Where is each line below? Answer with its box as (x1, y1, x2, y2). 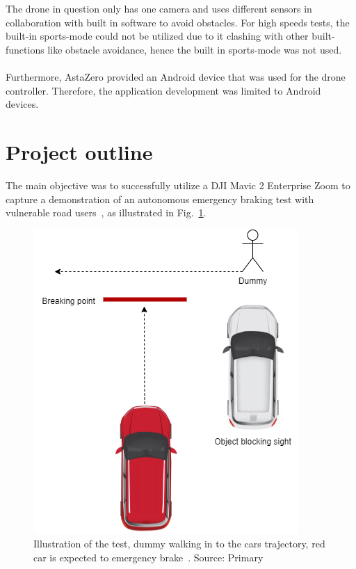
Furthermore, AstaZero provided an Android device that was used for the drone (6, 70, 346, 84)
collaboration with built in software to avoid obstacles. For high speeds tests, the (6, 15, 350, 29)
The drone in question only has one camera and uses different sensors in (6, 1, 312, 16)
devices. (6, 97, 39, 111)
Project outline (6, 138, 153, 166)
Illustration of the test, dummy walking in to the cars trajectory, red (33, 536, 325, 551)
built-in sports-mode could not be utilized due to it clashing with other (6, 29, 309, 43)
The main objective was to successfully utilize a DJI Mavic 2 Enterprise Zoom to (6, 178, 350, 193)
